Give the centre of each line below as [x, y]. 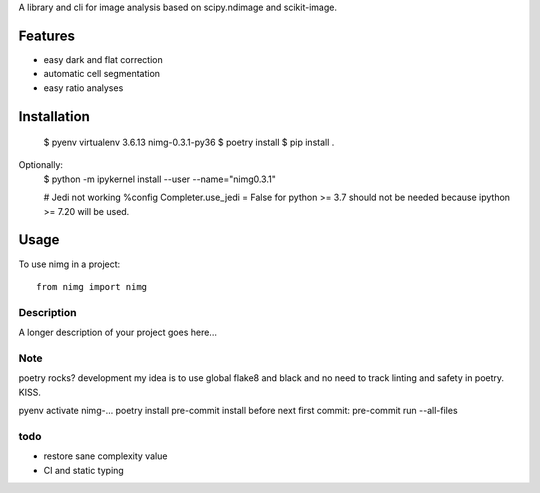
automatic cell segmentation [101, 74]
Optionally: [41, 165]
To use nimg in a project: [69, 264]
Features [46, 35]
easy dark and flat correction [103, 59]
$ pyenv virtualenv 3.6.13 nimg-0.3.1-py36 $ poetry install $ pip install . [189, 142]
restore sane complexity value [105, 456]
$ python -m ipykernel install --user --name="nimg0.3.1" [160, 179]
